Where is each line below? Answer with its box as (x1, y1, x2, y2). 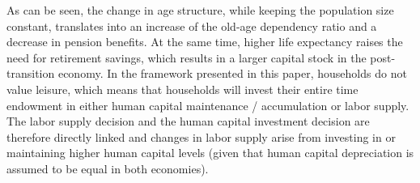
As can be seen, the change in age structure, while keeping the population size (6, 2, 394, 18)
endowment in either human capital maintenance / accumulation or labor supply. (6, 96, 409, 113)
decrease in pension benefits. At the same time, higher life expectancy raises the (6, 33, 403, 50)
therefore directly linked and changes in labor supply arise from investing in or (6, 128, 396, 145)
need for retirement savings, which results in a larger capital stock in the (6, 49, 367, 66)
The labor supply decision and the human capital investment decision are (6, 113, 370, 130)
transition (6, 65, 55, 82)
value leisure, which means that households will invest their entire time (6, 80, 358, 97)
